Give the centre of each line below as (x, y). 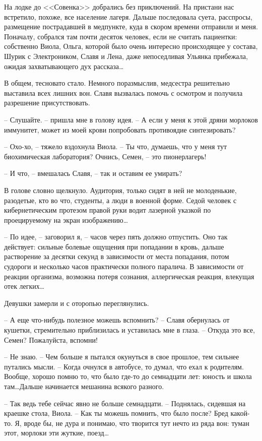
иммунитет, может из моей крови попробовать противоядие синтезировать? (120, 129)
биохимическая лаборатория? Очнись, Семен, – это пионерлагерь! (105, 156)
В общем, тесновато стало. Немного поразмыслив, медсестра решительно (117, 83)
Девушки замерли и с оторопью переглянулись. (77, 303)
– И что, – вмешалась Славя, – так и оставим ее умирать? (93, 173)
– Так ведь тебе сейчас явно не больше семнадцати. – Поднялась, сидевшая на (125, 403)
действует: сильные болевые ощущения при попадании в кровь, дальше (114, 246)
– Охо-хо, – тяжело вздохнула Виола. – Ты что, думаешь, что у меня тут (116, 146)
